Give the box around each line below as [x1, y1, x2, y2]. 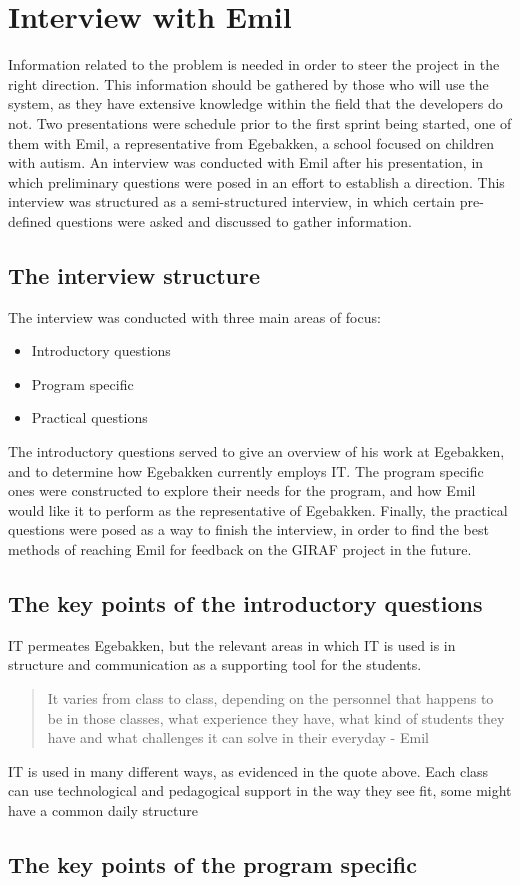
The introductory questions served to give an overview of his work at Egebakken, [8, 441, 505, 462]
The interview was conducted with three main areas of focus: [8, 306, 381, 327]
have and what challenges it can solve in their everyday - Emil [47, 727, 429, 748]
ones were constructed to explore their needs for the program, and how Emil [8, 480, 476, 501]
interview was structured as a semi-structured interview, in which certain [8, 191, 456, 212]
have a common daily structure [8, 799, 198, 820]
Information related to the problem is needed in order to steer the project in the [8, 54, 500, 75]
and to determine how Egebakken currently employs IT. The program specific [8, 460, 484, 481]
